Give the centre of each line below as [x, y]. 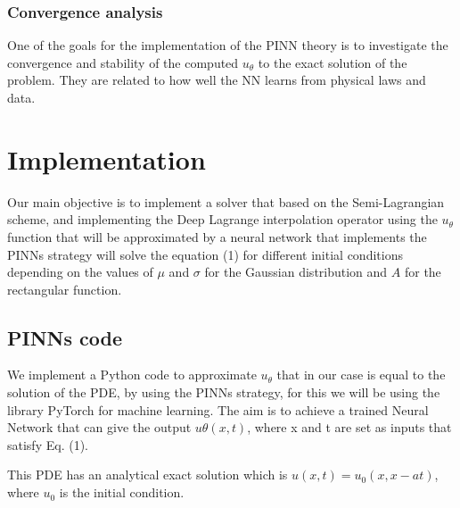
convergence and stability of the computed [123, 62]
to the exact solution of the [333, 62]
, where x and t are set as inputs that [349, 427]
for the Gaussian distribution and [296, 272]
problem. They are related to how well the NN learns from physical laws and [217, 80]
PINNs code [65, 337]
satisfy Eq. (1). [48, 444]
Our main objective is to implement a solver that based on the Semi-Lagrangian [226, 201]
